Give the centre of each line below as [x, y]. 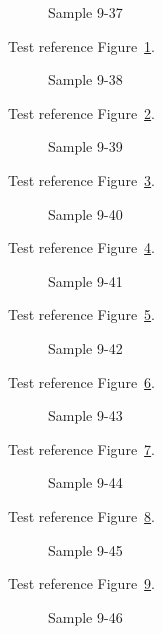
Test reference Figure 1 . [81, 45]
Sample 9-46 [85, 616]
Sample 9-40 [85, 213]
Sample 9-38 [85, 79]
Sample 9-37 [85, 12]
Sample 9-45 [85, 549]
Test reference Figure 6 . [81, 381]
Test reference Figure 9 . [81, 583]
